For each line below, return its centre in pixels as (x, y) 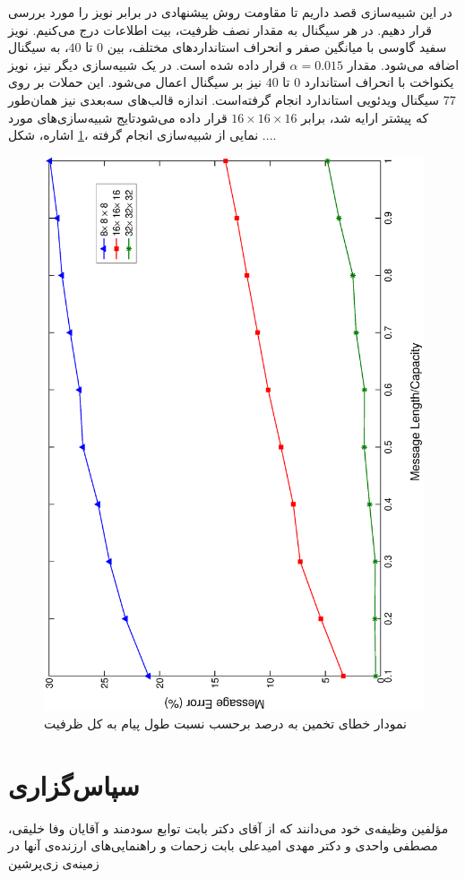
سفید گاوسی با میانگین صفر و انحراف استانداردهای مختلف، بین (277, 47)
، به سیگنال (39, 47)
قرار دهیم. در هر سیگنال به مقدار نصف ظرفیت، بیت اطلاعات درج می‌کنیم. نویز (220, 29)
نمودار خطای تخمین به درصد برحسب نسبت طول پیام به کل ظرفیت (225, 723)
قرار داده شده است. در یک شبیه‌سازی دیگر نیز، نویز (147, 64)
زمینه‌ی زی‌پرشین (54, 862)
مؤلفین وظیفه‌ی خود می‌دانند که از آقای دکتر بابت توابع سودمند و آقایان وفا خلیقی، (228, 827)
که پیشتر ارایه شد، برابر (365, 117)
